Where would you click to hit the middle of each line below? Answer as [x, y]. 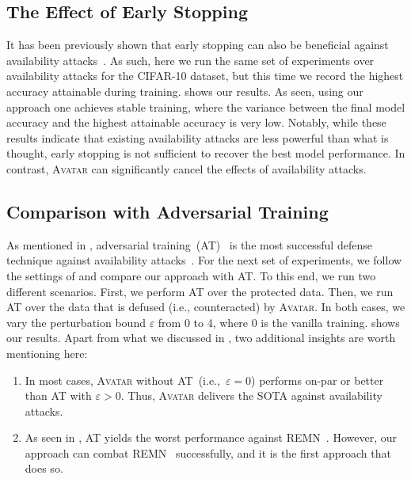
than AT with [58, 395]
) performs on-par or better [318, 380]
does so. [44, 468]
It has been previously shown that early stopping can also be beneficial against [198, 45]
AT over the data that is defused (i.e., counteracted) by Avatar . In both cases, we [206, 307]
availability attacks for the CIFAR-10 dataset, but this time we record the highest [205, 76]
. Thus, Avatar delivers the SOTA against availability [251, 395]
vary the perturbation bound [76, 322]
